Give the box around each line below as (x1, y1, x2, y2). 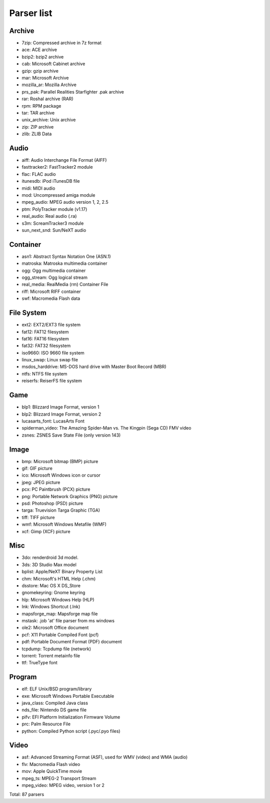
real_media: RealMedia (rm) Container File (21, 281, 108, 287)
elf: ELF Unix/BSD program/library (21, 686, 92, 692)
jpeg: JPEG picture (21, 479, 60, 485)
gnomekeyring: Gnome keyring (21, 590, 85, 596)
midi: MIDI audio (21, 185, 55, 191)
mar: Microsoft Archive (21, 75, 69, 81)
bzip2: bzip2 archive (21, 54, 64, 60)
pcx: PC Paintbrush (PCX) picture (21, 486, 90, 493)
